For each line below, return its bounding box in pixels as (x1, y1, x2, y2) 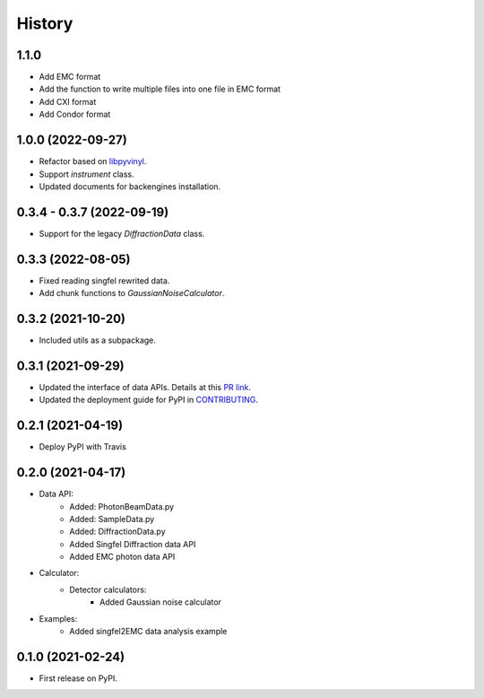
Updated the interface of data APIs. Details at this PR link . (39, 381, 251, 392)
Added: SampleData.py (69, 513, 155, 524)
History (16, 13, 73, 33)
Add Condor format (39, 109, 111, 120)
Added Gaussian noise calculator (99, 597, 221, 607)
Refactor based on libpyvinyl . (39, 156, 147, 167)
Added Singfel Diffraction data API (69, 538, 196, 549)
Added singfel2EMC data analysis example (69, 626, 228, 637)
